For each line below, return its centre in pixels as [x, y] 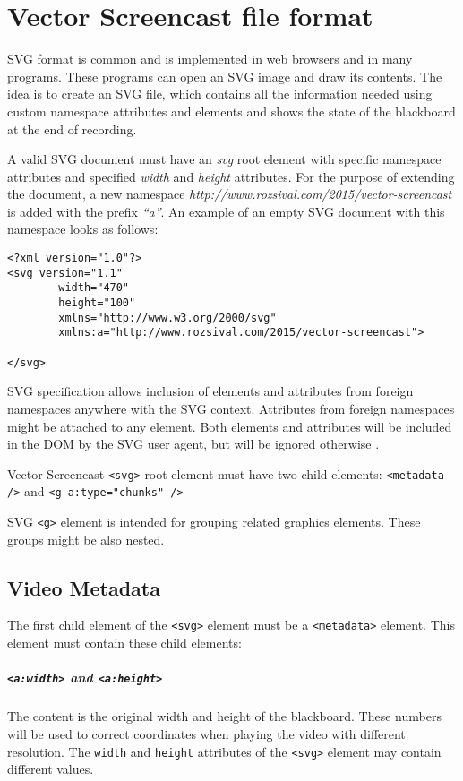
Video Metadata [84, 587]
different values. [51, 769]
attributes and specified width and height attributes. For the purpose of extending [231, 176]
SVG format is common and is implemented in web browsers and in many [210, 59]
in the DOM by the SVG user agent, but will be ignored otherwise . [193, 444]
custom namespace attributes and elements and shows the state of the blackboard [231, 111]
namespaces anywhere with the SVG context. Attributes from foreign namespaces [231, 408]
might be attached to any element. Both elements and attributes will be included [230, 426]
